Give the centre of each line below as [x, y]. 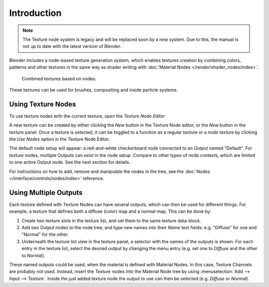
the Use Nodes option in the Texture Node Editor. [60, 139]
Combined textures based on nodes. [59, 78]
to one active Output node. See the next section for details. [70, 162]
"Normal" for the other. [45, 235]
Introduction [35, 13]
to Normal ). [33, 255]
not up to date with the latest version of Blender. [72, 46]
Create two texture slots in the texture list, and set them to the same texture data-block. [111, 220]
